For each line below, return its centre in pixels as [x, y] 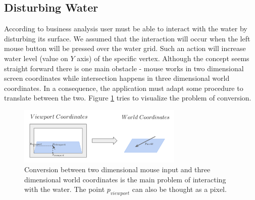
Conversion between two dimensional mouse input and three [117, 169]
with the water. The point [65, 189]
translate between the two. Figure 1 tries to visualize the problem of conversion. [128, 98]
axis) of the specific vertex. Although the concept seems [163, 58]
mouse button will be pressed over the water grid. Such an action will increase [125, 48]
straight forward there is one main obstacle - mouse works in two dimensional [124, 68]
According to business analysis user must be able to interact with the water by [126, 29]
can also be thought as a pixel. [179, 189]
